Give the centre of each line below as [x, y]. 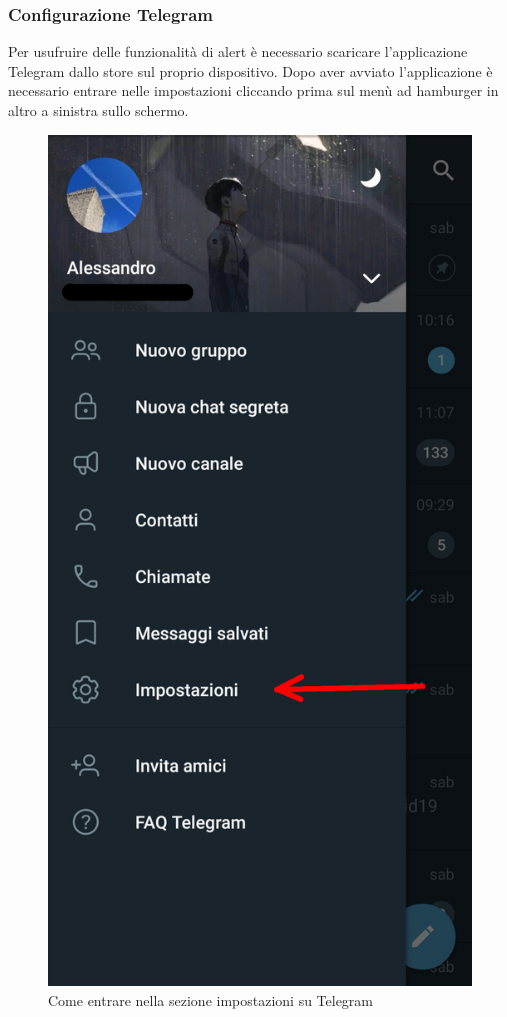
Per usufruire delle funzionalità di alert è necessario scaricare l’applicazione [238, 51]
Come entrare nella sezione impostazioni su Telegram [211, 999]
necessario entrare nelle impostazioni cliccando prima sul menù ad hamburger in [253, 90]
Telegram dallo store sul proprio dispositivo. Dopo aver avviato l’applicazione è [250, 70]
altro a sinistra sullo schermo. [98, 110]
